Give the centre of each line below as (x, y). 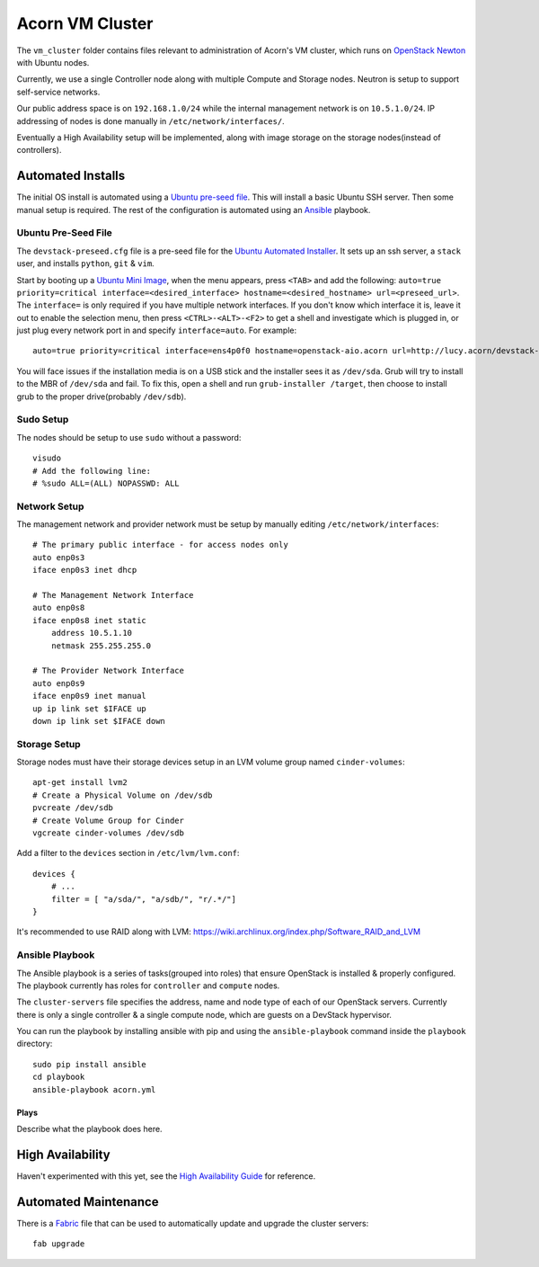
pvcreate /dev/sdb (73, 808)
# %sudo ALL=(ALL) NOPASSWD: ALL (106, 483)
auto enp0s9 (59, 683)
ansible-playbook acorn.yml (94, 1089)
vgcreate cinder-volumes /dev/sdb (108, 833)
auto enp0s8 (59, 608)
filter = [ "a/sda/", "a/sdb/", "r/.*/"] (144, 899)
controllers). (39, 150)
